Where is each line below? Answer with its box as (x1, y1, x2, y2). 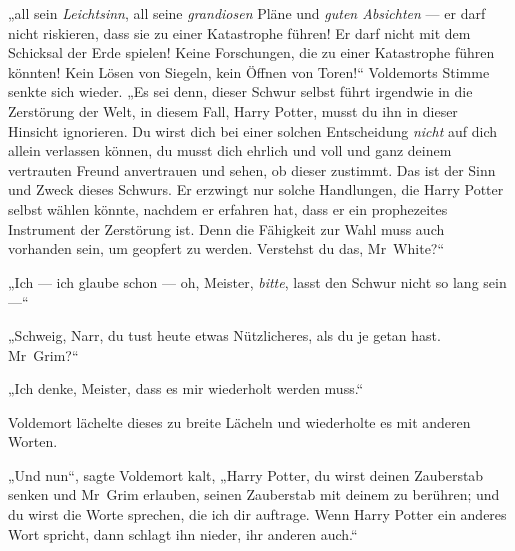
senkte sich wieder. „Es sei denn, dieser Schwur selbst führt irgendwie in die (8, 81, 473, 102)
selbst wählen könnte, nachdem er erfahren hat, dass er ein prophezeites (8, 198, 448, 219)
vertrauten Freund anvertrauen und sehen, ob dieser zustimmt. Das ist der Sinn (8, 159, 496, 180)
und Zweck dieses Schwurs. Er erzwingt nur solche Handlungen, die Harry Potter (8, 179, 504, 200)
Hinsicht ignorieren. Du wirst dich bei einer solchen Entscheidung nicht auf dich (8, 120, 498, 141)
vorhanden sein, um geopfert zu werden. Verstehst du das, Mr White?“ (8, 238, 445, 259)
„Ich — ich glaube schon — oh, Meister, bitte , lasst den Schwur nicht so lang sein (8, 271, 507, 292)
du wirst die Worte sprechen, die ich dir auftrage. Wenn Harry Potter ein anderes (8, 504, 507, 525)
